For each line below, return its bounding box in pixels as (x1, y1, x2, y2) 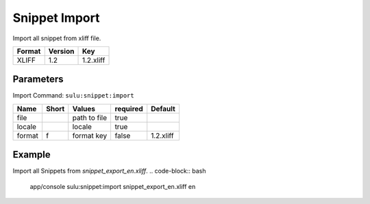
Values (72, 104, 96, 113)
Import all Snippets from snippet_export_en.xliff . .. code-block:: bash (12, 167, 206, 175)
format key (72, 130, 108, 140)
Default (151, 104, 176, 113)
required (114, 104, 143, 113)
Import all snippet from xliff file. (12, 34, 101, 42)
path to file (72, 113, 108, 122)
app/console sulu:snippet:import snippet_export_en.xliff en (29, 182, 196, 190)
